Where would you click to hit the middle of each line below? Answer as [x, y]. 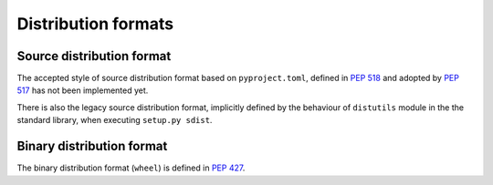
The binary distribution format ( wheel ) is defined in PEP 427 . [131, 168]
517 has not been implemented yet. [83, 90]
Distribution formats [95, 24]
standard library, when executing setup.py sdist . [115, 120]
